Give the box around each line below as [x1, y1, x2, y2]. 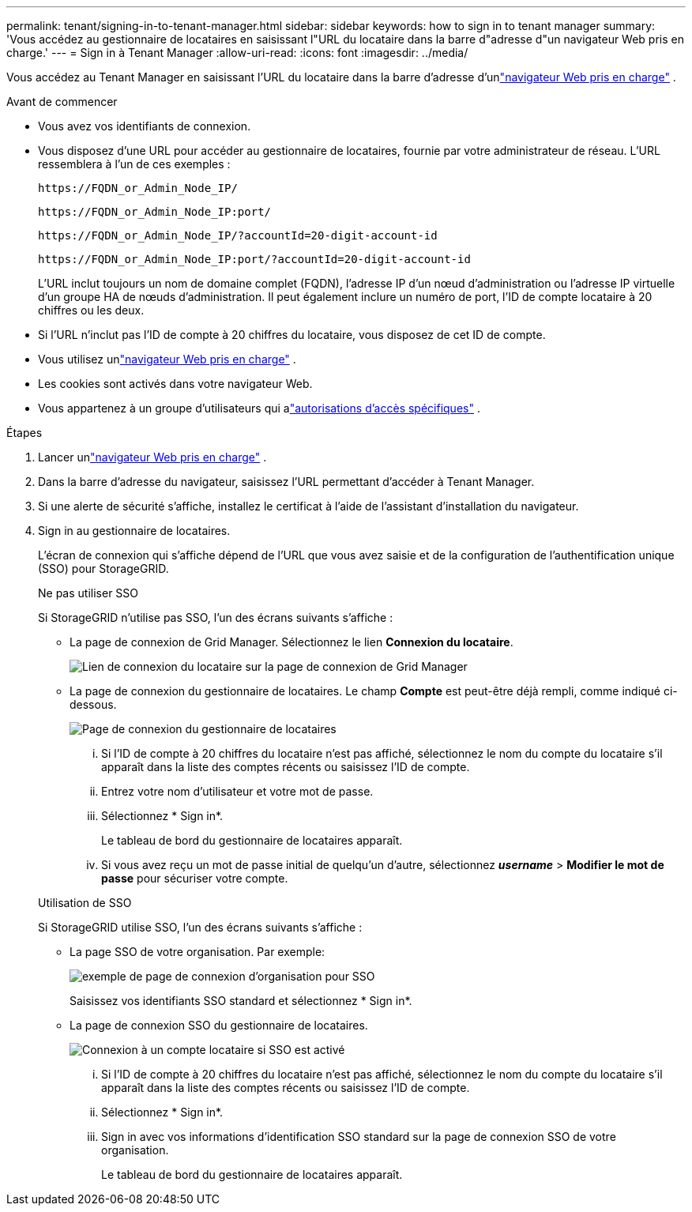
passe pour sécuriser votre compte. [101, 871, 288, 885]
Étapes [6, 426, 43, 439]
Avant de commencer [6, 95, 118, 108]
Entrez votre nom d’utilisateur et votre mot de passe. [101, 785, 374, 798]
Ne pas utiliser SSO [38, 586, 139, 600]
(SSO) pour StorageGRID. [38, 562, 169, 575]
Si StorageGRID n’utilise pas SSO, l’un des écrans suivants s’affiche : [38, 611, 393, 624]
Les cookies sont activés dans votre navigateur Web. [38, 377, 313, 390]
